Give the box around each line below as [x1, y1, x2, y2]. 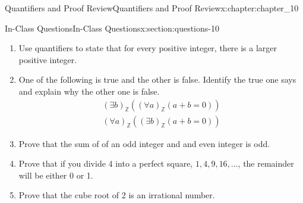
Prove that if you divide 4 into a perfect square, [18, 157, 193, 170]
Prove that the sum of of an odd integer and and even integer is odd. [18, 137, 270, 149]
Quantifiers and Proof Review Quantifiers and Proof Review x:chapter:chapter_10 [5, 2, 299, 14]
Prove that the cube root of [18, 189, 119, 201]
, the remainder [238, 157, 294, 170]
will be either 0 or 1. [18, 168, 93, 181]
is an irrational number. [128, 189, 215, 201]
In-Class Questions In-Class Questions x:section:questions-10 [5, 21, 219, 34]
